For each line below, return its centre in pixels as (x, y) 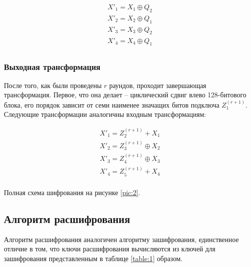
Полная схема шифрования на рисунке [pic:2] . (72, 192)
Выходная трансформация (52, 67)
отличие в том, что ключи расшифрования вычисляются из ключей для (110, 249)
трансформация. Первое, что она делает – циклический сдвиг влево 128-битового (125, 95)
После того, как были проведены (53, 85)
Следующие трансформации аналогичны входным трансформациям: (105, 114)
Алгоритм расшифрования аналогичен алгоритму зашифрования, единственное (121, 239)
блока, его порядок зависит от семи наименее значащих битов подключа (112, 104)
